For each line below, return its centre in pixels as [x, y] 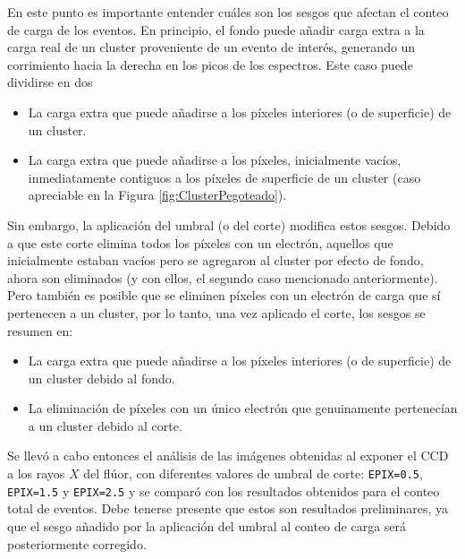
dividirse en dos [50, 82]
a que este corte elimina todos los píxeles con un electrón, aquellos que [200, 242]
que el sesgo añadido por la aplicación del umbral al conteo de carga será [207, 525]
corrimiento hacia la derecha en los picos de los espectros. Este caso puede [210, 64]
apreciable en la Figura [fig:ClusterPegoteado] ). [157, 195]
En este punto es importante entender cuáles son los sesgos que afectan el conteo [228, 12]
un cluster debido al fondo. [101, 378]
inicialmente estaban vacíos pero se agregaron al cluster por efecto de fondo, [216, 260]
